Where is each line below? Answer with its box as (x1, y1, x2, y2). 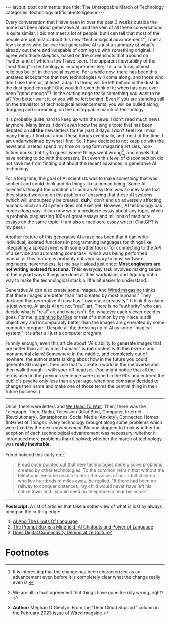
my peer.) (5, 224, 25, 230)
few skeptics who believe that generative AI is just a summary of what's (5, 42, 155, 48)
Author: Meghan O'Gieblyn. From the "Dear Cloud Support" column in (12, 604, 159, 610)
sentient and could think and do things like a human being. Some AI (5, 181, 146, 187)
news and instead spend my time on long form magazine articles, (5, 143, 142, 149)
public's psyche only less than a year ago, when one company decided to (5, 378, 159, 384)
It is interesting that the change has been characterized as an (12, 568, 141, 575)
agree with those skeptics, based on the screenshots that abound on (5, 52, 148, 58)
